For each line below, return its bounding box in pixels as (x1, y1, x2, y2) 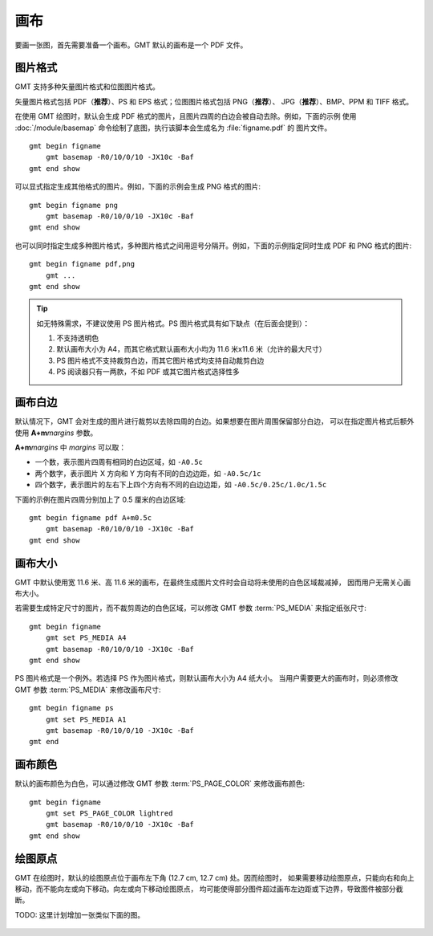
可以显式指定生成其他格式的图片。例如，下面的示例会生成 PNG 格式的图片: (14, 181, 261, 192)
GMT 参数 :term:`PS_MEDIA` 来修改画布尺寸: (14, 685, 161, 694)
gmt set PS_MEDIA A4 (45, 633, 127, 642)
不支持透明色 (56, 333, 99, 343)
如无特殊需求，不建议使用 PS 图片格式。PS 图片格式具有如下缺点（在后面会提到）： (36, 318, 310, 328)
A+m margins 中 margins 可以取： (14, 442, 127, 452)
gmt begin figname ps (29, 703, 114, 713)
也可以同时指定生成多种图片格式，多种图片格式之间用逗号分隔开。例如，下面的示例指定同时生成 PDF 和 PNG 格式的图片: (14, 241, 412, 250)
